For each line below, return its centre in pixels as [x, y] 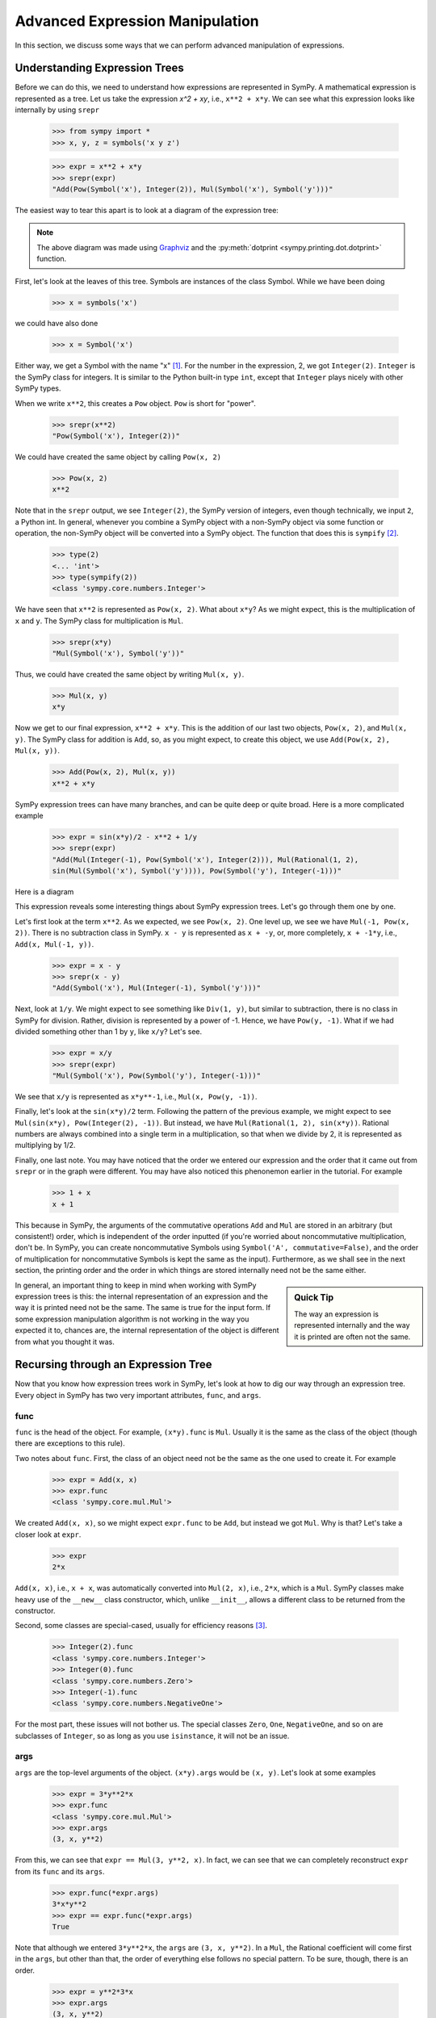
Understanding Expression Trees [100, 68]
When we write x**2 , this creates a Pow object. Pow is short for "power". [135, 403]
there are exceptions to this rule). [70, 1443]
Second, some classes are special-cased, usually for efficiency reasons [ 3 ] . [141, 1626]
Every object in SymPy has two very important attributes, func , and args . [138, 1395]
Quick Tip [314, 1297]
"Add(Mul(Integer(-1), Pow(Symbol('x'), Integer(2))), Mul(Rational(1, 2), [205, 859]
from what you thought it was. [65, 1342]
